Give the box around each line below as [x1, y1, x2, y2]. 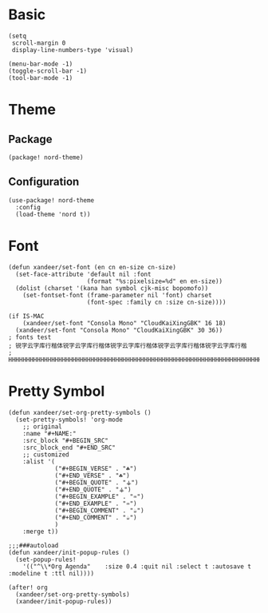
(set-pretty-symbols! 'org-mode [15, 416, 124, 424]
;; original [22, 422, 62, 431]
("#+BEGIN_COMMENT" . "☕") [54, 506, 145, 515]
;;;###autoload [8, 541, 59, 549]
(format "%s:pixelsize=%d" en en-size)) [86, 277, 223, 285]
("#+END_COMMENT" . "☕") [54, 513, 137, 521]
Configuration [8, 175, 80, 189]
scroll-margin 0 [11, 38, 66, 47]
